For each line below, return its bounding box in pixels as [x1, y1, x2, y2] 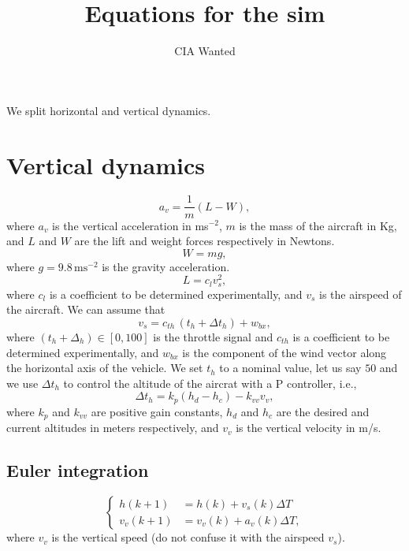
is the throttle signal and [153, 329, 273, 344]
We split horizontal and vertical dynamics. [6, 102, 211, 118]
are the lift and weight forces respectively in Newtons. [74, 233, 335, 249]
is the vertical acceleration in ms [52, 217, 209, 233]
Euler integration [6, 458, 149, 482]
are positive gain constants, [91, 403, 223, 419]
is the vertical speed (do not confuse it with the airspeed [51, 529, 325, 545]
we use [6, 374, 39, 391]
